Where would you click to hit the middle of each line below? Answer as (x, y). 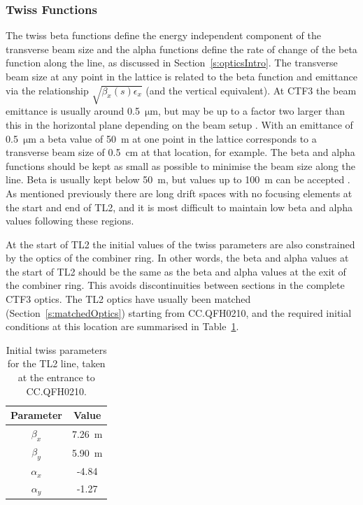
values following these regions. (70, 221)
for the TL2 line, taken (56, 363)
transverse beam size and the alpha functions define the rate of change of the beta (181, 49)
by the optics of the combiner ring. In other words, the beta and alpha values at (177, 258)
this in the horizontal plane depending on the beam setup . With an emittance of (179, 124)
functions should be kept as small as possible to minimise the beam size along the (180, 165)
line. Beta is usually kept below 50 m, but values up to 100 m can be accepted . (178, 179)
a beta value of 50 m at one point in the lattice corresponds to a (178, 138)
